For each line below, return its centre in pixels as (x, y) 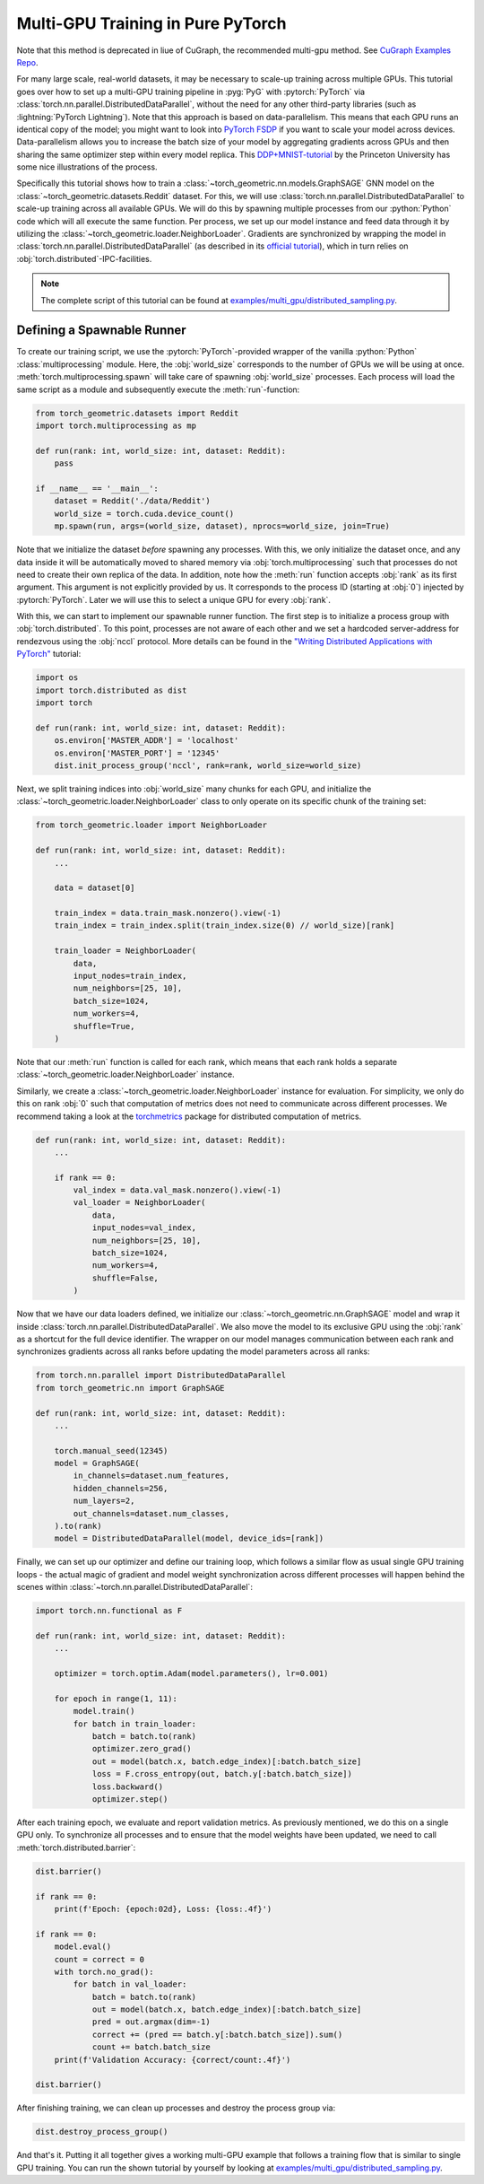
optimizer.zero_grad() (142, 1749)
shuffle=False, (125, 1278)
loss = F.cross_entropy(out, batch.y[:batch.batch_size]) (222, 1774)
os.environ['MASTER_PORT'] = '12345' (137, 753)
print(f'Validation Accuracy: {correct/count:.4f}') (173, 2060)
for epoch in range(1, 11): (116, 1699)
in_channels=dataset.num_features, (151, 1476)
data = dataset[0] (95, 888)
